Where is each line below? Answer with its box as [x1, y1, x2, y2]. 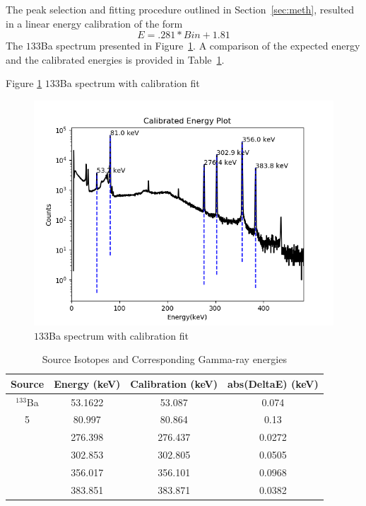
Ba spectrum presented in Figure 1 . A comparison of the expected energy [40, 38, 360, 53]
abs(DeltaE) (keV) [228, 376, 319, 391]
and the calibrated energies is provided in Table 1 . [6, 52, 225, 67]
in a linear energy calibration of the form [6, 16, 183, 30]
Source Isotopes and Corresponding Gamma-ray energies [42, 352, 287, 367]
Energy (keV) [54, 376, 121, 391]
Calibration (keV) [130, 376, 218, 391]
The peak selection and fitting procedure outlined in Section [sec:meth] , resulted [6, 2, 355, 16]
